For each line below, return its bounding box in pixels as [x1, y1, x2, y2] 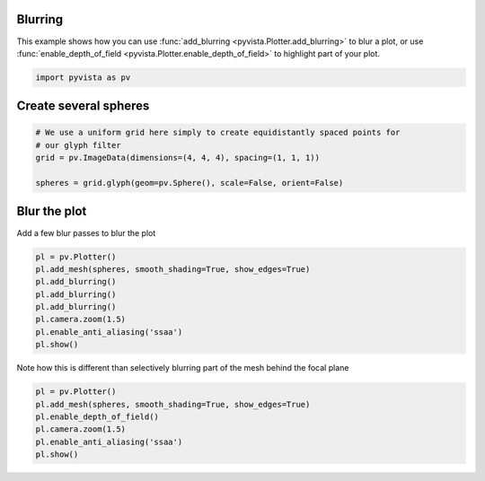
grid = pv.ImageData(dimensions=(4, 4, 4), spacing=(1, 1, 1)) [35, 153, 321, 163]
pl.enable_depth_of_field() [35, 412, 159, 422]
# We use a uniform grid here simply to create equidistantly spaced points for [35, 127, 401, 138]
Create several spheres [16, 99, 150, 114]
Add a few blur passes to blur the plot [16, 227, 156, 238]
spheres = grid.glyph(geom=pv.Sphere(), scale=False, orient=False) [35, 178, 344, 188]
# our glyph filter [35, 140, 121, 150]
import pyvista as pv [35, 72, 131, 83]
